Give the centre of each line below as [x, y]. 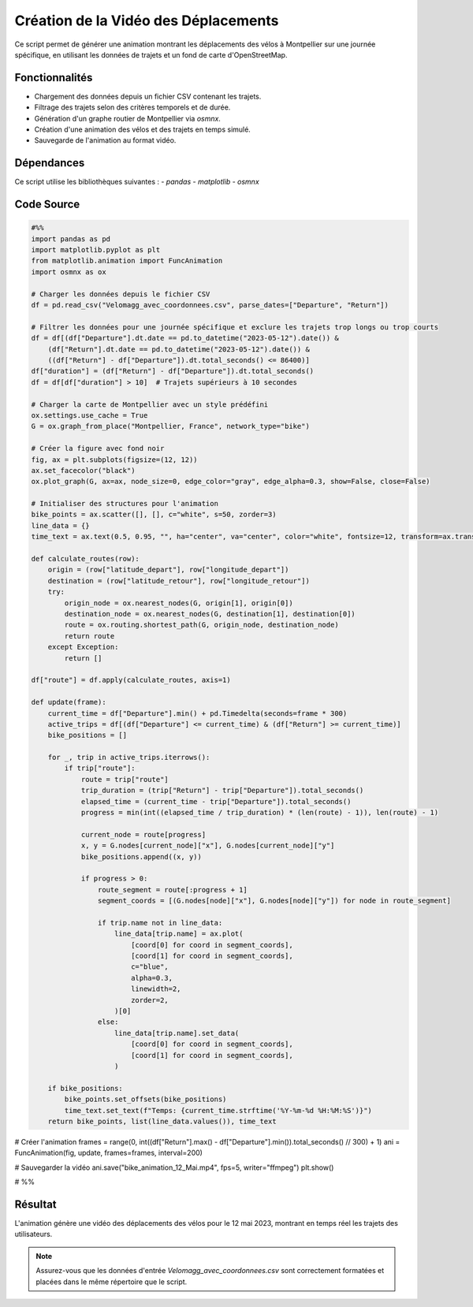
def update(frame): [69, 702]
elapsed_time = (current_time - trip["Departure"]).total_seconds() [216, 801]
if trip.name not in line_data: [160, 923]
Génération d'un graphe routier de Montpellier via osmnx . [127, 118]
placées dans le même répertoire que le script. [112, 1282]
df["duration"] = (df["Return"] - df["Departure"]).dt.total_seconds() [173, 371]
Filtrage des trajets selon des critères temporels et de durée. [132, 107]
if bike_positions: [86, 1088]
